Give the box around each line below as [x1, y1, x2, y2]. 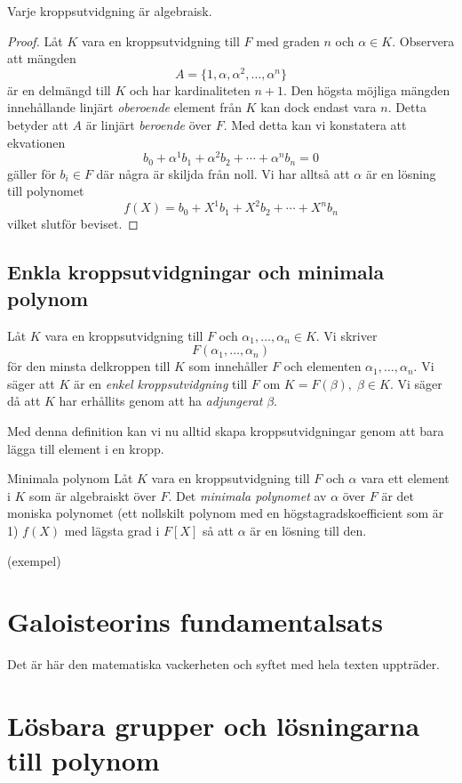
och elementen [283, 357, 362, 375]
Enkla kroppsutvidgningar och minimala [7, 258, 385, 286]
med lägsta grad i [64, 521, 160, 539]
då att [7, 391, 41, 410]
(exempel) [7, 551, 61, 569]
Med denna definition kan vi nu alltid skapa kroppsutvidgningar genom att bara [7, 422, 444, 440]
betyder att [7, 116, 68, 134]
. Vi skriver [315, 326, 378, 344]
